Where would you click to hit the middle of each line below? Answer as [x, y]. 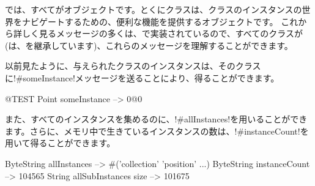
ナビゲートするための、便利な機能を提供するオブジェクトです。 [150, 21]
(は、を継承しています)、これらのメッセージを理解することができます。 [149, 45]
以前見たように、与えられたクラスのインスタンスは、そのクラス [133, 66]
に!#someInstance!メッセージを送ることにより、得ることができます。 [142, 77]
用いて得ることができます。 [60, 143]
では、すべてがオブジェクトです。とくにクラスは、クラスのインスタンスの [154, 9]
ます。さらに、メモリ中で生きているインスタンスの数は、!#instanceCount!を [157, 131]
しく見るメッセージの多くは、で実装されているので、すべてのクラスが [162, 33]
